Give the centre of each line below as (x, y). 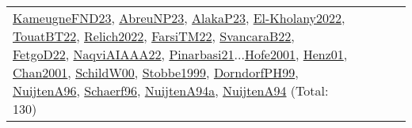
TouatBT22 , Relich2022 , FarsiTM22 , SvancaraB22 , (154, 36)
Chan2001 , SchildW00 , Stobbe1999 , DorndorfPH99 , (156, 72)
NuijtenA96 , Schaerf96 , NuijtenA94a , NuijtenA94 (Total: (171, 90)
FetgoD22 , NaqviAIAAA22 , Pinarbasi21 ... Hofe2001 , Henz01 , (180, 54)
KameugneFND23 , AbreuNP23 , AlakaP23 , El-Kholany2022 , (179, 18)
